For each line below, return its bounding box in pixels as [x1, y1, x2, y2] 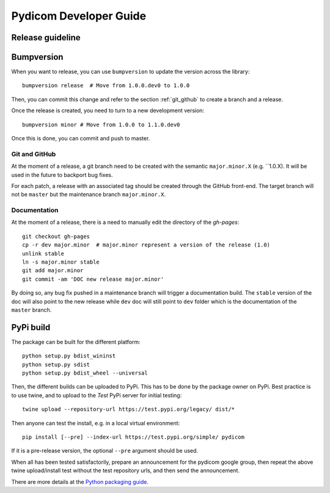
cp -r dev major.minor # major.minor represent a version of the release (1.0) [22, 242, 271, 248]
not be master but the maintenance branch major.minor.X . [11, 191, 166, 198]
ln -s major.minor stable [22, 259, 100, 265]
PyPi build [11, 322, 51, 333]
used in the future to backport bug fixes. [11, 171, 113, 178]
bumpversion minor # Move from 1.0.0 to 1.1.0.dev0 [22, 121, 180, 128]
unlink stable [22, 250, 64, 257]
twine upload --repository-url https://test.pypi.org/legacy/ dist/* [22, 406, 235, 413]
